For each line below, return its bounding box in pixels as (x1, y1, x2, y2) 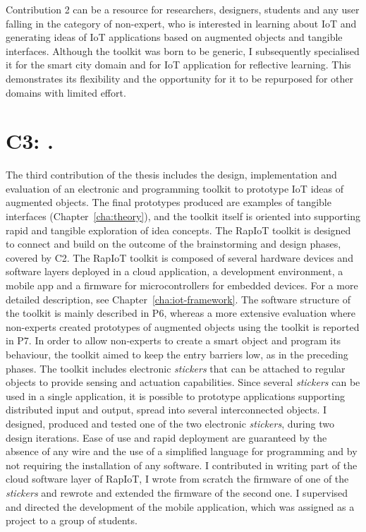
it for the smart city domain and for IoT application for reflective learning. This (6, 57, 351, 72)
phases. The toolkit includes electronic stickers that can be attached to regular (6, 361, 346, 375)
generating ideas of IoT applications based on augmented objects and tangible (6, 30, 343, 44)
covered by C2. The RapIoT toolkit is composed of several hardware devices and (6, 250, 353, 265)
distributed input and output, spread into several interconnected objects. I (6, 402, 327, 417)
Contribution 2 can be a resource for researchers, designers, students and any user (6, 2, 360, 16)
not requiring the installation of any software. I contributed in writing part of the (6, 457, 358, 472)
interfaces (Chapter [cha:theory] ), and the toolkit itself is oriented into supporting (6, 209, 361, 224)
